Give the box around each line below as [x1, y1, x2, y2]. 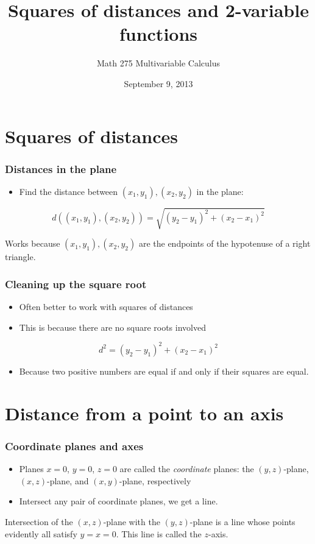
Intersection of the [5, 515, 73, 528]
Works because [5, 237, 60, 250]
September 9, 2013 [124, 77, 193, 90]
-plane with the [103, 515, 160, 528]
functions [119, 21, 198, 46]
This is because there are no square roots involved [19, 320, 206, 333]
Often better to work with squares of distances [19, 300, 193, 313]
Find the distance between [19, 185, 118, 197]
